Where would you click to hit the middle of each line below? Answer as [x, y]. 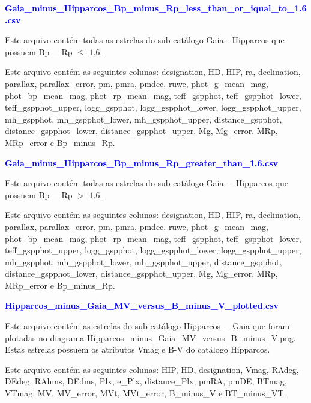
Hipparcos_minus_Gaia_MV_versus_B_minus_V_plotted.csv [142, 305]
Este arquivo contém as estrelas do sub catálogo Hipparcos [113, 326]
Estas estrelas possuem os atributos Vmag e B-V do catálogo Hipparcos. [137, 349]
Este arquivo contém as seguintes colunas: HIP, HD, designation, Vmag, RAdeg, [152, 369]
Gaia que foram [261, 326]
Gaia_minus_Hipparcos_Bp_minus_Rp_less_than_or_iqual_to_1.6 [156, 8]
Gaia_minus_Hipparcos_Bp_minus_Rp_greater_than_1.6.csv [142, 162]
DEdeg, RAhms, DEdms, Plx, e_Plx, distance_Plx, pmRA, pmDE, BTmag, [146, 381]
